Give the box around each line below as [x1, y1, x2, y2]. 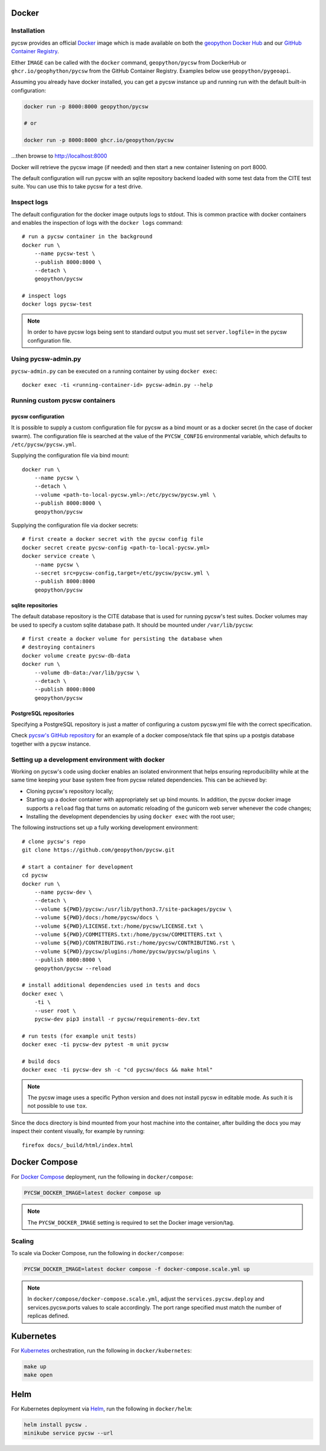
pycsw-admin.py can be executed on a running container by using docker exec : [11, 367, 217, 375]
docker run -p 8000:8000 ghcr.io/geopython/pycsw [24, 137, 174, 144]
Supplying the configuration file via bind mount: [11, 452, 130, 459]
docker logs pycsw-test [22, 301, 92, 308]
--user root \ [34, 1007, 77, 1014]
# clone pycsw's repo [22, 838, 86, 845]
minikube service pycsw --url [24, 1430, 113, 1436]
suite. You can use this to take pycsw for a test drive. [11, 183, 143, 190]
